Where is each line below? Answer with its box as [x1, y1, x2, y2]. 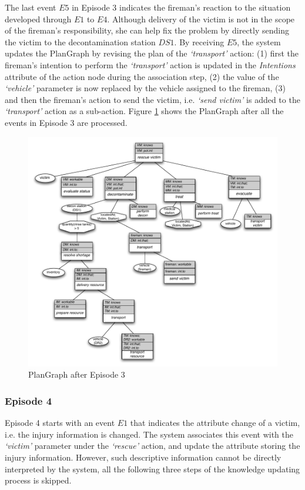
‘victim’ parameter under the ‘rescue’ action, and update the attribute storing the [5, 439, 300, 452]
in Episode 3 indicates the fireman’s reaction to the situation [72, 1, 291, 13]
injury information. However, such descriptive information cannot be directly [5, 451, 281, 463]
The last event [5, 1, 56, 13]
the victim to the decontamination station [5, 35, 156, 48]
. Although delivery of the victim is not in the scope [107, 12, 295, 25]
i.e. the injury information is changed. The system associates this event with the [5, 428, 293, 440]
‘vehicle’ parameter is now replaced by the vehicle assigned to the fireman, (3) [5, 82, 286, 94]
